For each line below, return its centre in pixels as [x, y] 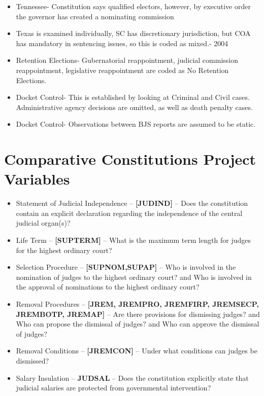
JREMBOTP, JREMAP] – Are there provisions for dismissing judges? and [138, 314]
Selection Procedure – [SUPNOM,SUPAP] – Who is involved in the [126, 267]
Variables [37, 179]
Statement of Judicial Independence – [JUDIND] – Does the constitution [132, 203]
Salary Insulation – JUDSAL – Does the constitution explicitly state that [132, 377]
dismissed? [32, 360]
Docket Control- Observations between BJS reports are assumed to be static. [136, 124]
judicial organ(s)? [43, 223]
